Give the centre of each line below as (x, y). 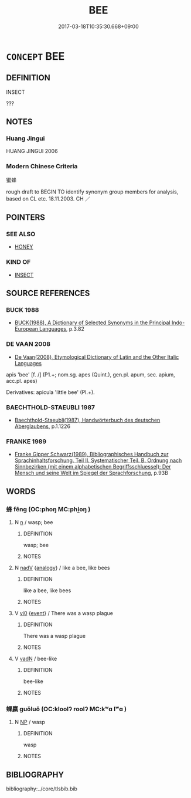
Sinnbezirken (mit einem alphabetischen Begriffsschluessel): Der (93, 467)
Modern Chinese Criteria (42, 167)
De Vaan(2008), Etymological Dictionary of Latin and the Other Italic (97, 357)
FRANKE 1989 (26, 442)
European (26, 329)
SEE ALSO (21, 234)
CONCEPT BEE (35, 56)
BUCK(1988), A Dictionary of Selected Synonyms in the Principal (93, 322)
